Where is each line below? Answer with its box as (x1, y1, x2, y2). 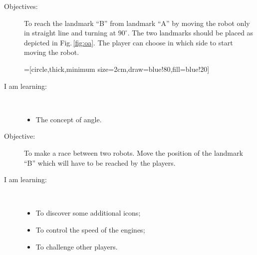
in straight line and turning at (24, 27, 116, 38)
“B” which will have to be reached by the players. (24, 157, 176, 168)
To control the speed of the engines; (35, 224, 145, 235)
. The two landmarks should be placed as (127, 27, 254, 38)
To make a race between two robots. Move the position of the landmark (24, 147, 243, 158)
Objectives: (4, 1, 38, 11)
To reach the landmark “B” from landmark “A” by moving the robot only (24, 17, 250, 28)
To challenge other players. (35, 241, 118, 252)
